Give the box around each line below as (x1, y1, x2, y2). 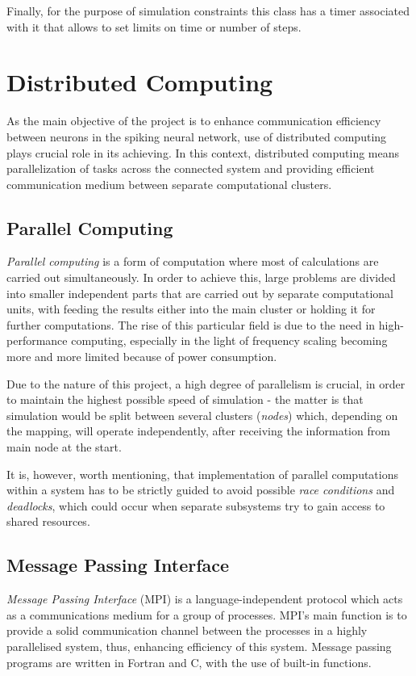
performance (6, 332, 68, 349)
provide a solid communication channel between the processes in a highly (6, 622, 368, 639)
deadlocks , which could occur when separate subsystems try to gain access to (6, 497, 385, 514)
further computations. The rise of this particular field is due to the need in (6, 316, 376, 333)
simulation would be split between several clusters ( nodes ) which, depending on (6, 406, 398, 423)
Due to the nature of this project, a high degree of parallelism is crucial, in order (6, 375, 406, 392)
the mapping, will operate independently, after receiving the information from (6, 422, 390, 439)
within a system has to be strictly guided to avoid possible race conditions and (6, 481, 395, 498)
